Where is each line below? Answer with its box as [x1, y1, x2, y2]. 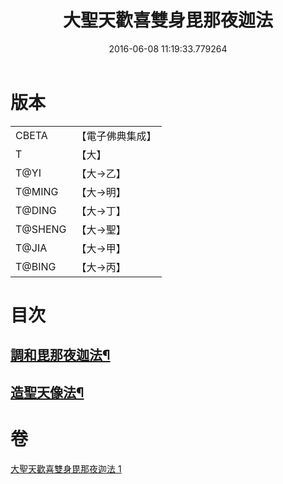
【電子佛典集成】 [76, 129, 157, 143]
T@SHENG [15, 222, 67, 236]
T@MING [15, 184, 59, 198]
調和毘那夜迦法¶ [10, 347, 111, 364]
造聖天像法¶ [10, 384, 85, 401]
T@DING [15, 203, 57, 217]
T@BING [15, 259, 57, 273]
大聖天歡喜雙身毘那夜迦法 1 [10, 462, 122, 475]
